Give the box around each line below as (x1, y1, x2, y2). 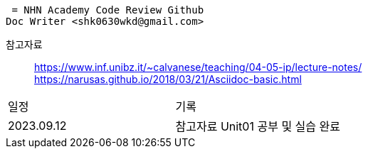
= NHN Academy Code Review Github (11, 4, 204, 16)
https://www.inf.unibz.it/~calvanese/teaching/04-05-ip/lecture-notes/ (34, 61, 362, 73)
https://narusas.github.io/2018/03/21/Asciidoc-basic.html (34, 73, 302, 85)
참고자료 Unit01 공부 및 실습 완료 (175, 119, 340, 133)
